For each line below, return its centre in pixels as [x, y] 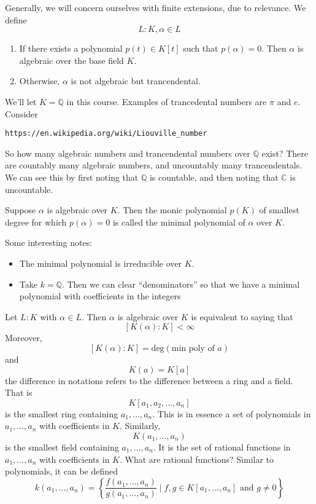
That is [19, 392]
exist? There [285, 153]
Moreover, [24, 338]
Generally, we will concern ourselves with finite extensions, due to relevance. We [156, 7]
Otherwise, [40, 81]
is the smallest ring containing [62, 413]
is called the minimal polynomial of [179, 222]
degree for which [36, 222]
